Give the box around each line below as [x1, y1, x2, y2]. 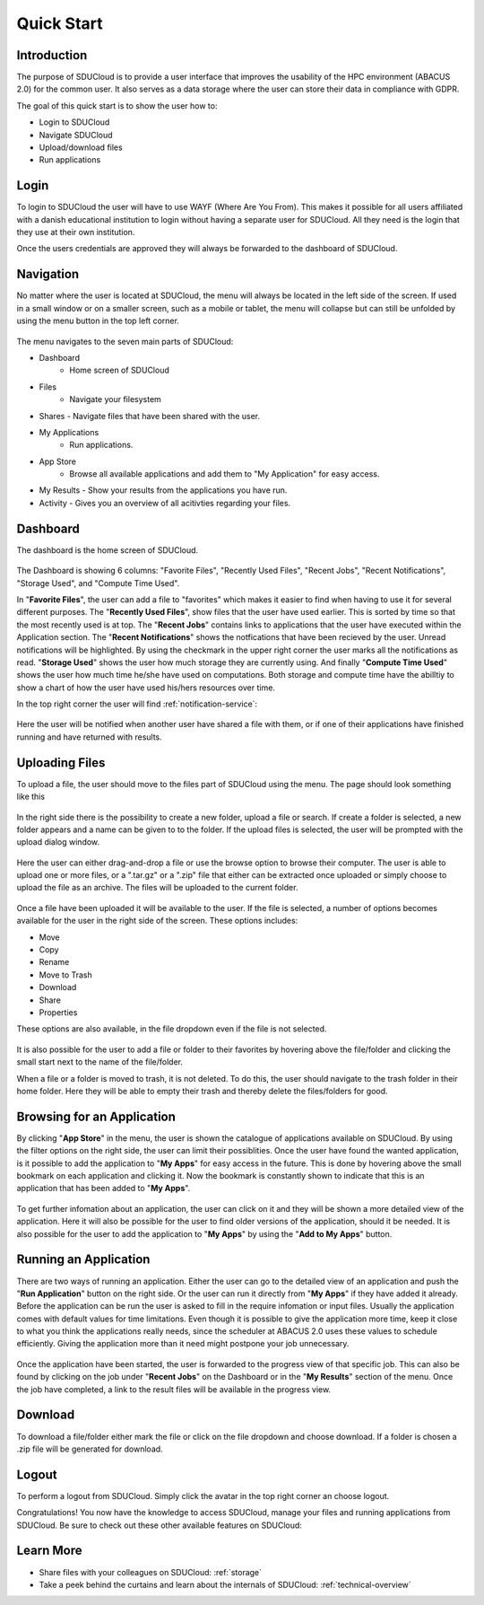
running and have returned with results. [16, 732, 163, 742]
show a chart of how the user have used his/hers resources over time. [16, 682, 275, 693]
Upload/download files [39, 142, 123, 153]
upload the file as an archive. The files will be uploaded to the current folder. [16, 882, 298, 893]
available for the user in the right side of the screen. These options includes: [16, 916, 298, 926]
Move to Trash [39, 969, 93, 980]
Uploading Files [16, 755, 106, 770]
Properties [39, 1007, 78, 1018]
